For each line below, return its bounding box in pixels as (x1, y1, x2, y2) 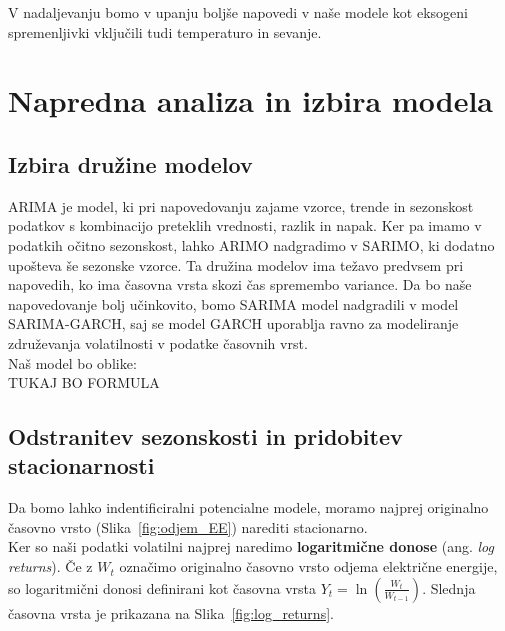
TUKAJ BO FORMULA (8, 372, 160, 393)
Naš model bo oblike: (8, 352, 137, 373)
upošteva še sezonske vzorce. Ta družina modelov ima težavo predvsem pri (8, 254, 464, 275)
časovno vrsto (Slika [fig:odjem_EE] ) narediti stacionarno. (8, 516, 368, 537)
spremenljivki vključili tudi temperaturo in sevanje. (8, 21, 322, 42)
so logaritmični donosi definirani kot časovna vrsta (8, 577, 317, 598)
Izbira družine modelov (8, 148, 253, 179)
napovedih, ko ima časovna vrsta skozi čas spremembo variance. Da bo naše (8, 274, 472, 295)
